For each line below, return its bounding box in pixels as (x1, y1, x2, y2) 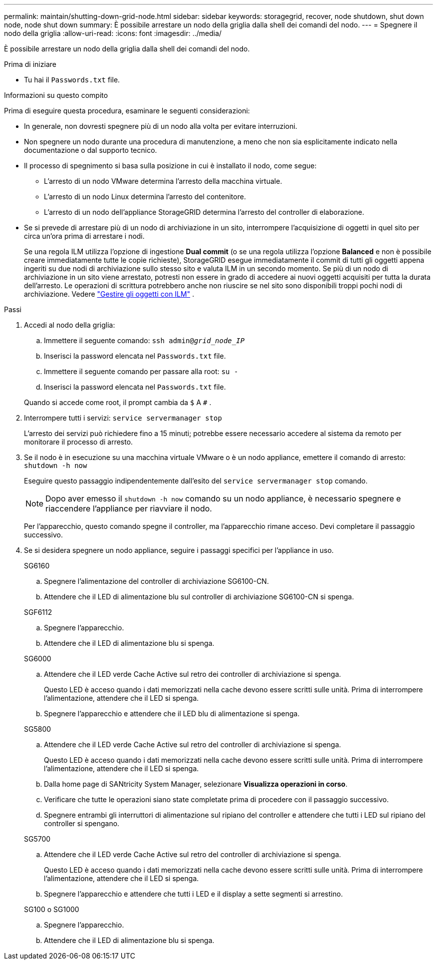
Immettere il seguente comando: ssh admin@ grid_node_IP (44, 336, 245, 345)
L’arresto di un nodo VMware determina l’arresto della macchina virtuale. (44, 177, 282, 185)
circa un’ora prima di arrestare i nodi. (24, 232, 145, 240)
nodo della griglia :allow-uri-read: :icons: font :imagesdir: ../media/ (4, 29, 222, 37)
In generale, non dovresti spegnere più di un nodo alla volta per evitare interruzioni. (24, 122, 297, 130)
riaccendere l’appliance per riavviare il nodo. (45, 503, 212, 513)
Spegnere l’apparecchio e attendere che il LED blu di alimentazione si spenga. (44, 709, 300, 718)
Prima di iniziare (4, 60, 56, 68)
